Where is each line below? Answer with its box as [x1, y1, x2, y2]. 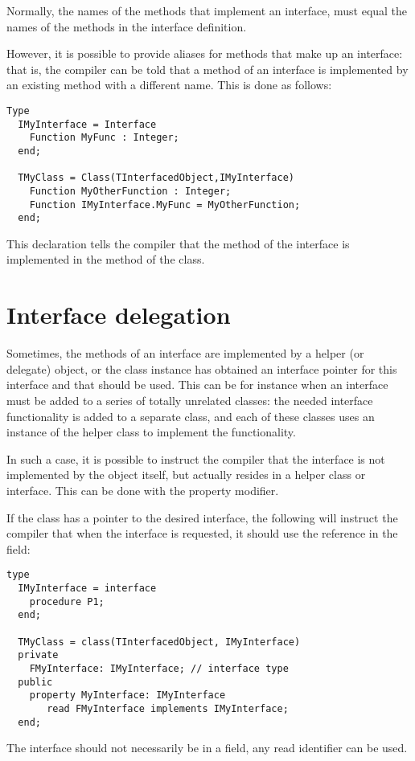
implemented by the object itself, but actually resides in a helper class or [6, 466, 366, 483]
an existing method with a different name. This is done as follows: [6, 76, 332, 93]
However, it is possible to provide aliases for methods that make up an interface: [6, 45, 403, 62]
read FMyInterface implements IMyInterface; [47, 702, 289, 714]
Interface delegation [6, 298, 231, 331]
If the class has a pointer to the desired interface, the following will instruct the [6, 509, 398, 526]
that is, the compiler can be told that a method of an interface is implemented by [6, 60, 409, 77]
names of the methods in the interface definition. [6, 18, 247, 35]
